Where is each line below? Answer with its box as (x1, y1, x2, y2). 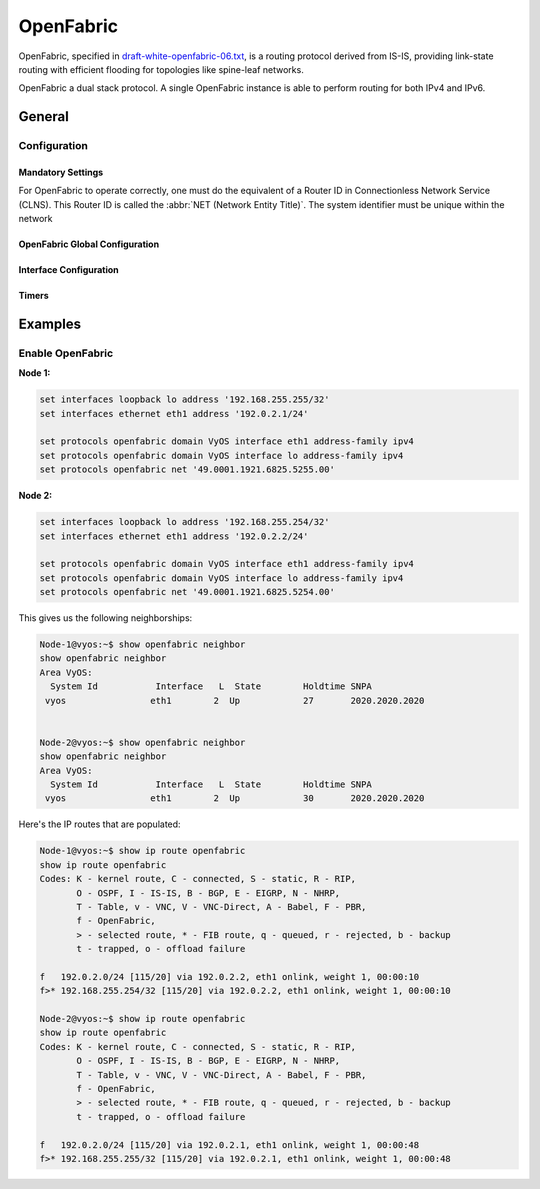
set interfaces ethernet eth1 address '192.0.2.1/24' (39, 408, 309, 419)
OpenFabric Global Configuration (18, 238, 160, 250)
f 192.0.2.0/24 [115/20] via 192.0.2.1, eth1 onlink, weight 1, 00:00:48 (39, 1139, 420, 1150)
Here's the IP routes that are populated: (18, 818, 181, 830)
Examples (18, 315, 82, 332)
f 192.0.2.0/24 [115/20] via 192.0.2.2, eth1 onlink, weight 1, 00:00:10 (39, 971, 420, 982)
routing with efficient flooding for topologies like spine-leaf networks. (18, 63, 304, 75)
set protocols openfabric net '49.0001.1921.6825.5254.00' (39, 586, 335, 598)
